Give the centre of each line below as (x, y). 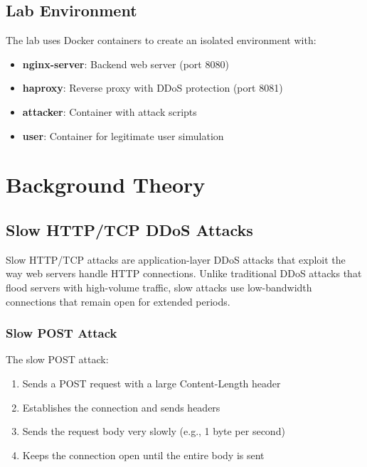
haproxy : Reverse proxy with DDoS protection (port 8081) (153, 88)
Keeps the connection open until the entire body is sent (143, 455)
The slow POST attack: (57, 359)
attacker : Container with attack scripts (110, 111)
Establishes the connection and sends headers (121, 407)
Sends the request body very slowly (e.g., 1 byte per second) (154, 431)
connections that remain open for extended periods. (118, 301)
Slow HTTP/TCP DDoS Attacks (129, 229)
